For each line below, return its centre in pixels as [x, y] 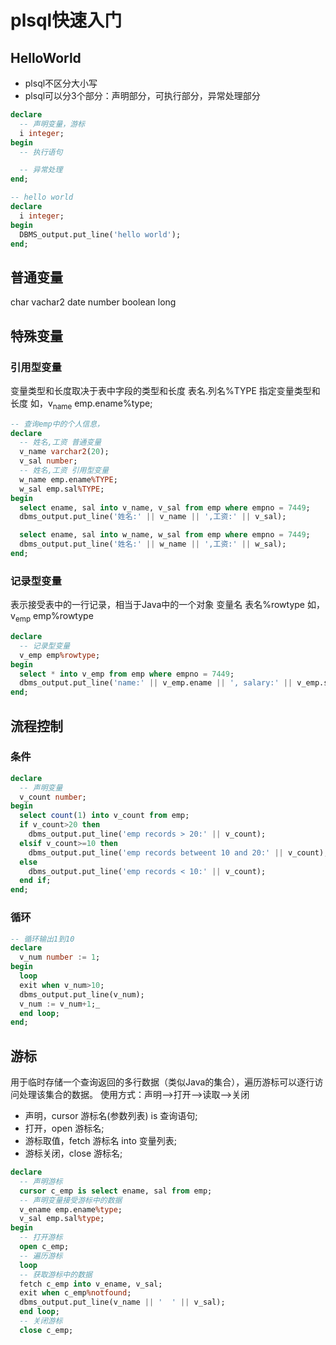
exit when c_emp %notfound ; [75, 1293]
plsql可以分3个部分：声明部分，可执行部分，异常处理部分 [142, 95]
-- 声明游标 [41, 1181]
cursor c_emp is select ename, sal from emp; [116, 1191]
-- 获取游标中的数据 [56, 1274]
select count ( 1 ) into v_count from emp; [104, 816]
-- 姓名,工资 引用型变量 [64, 471]
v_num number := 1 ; [60, 957]
